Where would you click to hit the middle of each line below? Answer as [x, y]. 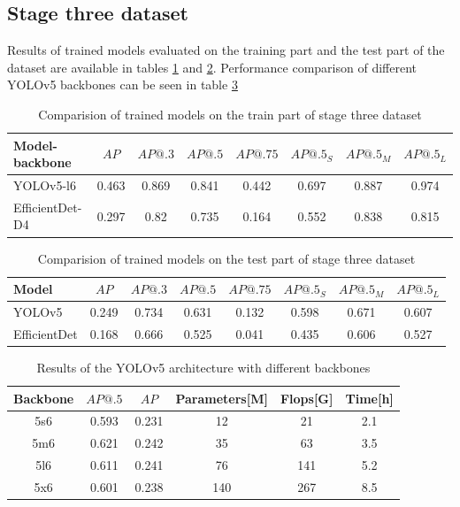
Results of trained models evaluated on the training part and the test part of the [226, 50]
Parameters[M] [222, 398]
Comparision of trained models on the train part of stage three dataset [230, 114]
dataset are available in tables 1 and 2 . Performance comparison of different [212, 67]
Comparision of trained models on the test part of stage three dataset [226, 258]
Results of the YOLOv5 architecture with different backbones [203, 367]
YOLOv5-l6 [45, 185]
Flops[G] [307, 398]
